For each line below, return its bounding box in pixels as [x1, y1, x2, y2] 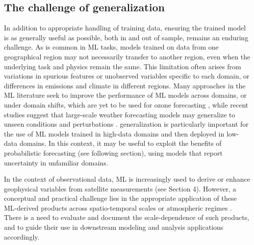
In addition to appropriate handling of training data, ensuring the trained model [4, 23, 246, 33]
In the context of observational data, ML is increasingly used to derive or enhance [4, 174, 250, 184]
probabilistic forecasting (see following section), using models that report [4, 147, 223, 158]
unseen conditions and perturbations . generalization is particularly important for [4, 119, 249, 129]
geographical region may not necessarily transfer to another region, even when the [4, 51, 251, 61]
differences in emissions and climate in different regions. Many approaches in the [4, 80, 246, 90]
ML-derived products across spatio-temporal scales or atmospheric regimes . [4, 202, 232, 213]
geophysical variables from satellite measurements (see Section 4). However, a [4, 183, 236, 193]
